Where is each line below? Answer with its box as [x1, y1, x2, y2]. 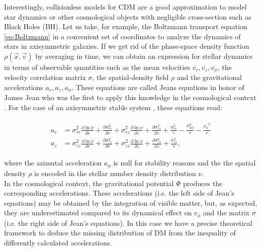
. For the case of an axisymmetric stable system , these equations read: [4, 102, 222, 113]
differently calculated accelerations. [4, 237, 112, 247]
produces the [183, 178, 223, 188]
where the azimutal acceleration [4, 157, 102, 168]
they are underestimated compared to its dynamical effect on [4, 207, 192, 218]
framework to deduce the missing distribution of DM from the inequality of [4, 227, 236, 238]
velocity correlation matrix [4, 72, 86, 82]
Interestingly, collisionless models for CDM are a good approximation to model [4, 2, 247, 12]
